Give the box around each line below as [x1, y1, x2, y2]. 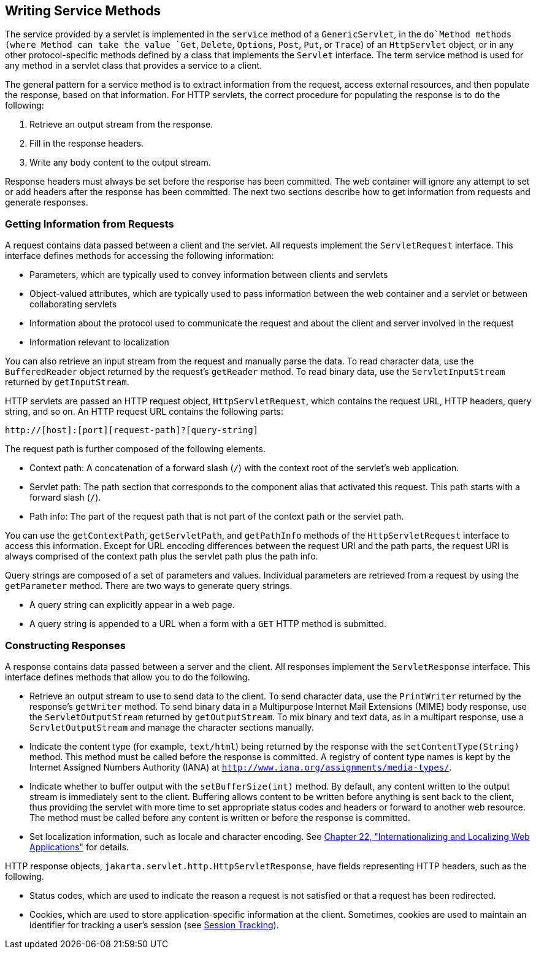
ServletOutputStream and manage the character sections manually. [29, 721, 314, 733]
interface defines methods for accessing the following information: [5, 250, 274, 261]
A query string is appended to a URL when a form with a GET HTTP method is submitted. [29, 618, 387, 629]
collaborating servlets [29, 299, 117, 310]
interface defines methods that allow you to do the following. [5, 671, 250, 682]
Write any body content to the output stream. [29, 157, 211, 168]
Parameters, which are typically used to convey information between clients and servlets [29, 269, 388, 280]
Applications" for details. [29, 841, 129, 852]
